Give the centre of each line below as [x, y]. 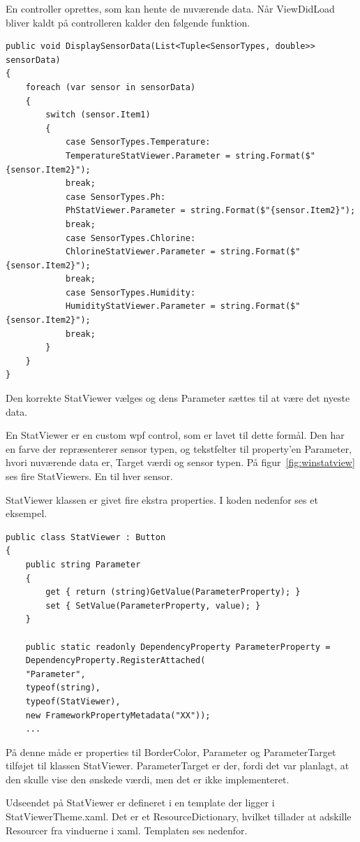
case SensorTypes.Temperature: [138, 142]
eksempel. [27, 513]
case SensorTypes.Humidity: [130, 292]
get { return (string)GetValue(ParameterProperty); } [173, 592]
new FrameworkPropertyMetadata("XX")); [118, 715]
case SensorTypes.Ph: [115, 197]
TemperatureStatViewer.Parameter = [148, 155]
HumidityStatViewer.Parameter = [140, 306]
